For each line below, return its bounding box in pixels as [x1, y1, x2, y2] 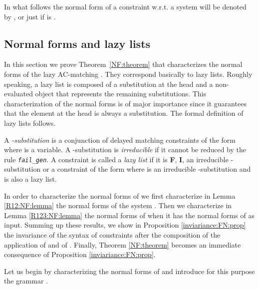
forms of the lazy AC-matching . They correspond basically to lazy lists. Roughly [4, 68, 253, 79]
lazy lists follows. [4, 117, 56, 128]
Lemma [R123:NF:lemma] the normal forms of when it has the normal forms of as [4, 210, 255, 220]
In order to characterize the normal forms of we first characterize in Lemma [4, 190, 236, 201]
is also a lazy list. [4, 173, 57, 184]
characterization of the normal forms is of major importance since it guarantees [4, 98, 247, 108]
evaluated [4, 88, 33, 99]
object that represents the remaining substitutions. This [35, 88, 207, 99]
